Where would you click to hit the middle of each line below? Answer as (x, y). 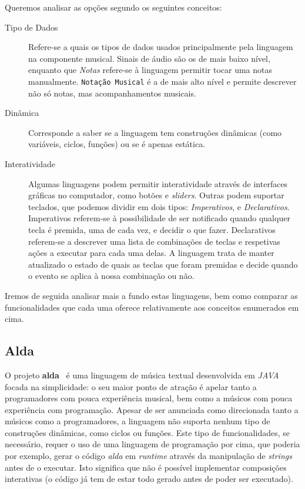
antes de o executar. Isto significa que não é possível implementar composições (146, 467)
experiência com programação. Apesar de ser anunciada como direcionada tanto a (152, 409)
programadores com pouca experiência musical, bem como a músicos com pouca (149, 398)
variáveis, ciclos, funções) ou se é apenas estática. (117, 144)
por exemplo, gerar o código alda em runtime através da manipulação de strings (148, 456)
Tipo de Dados (31, 27)
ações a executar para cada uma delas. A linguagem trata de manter (151, 253)
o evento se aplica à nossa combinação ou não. (111, 276)
